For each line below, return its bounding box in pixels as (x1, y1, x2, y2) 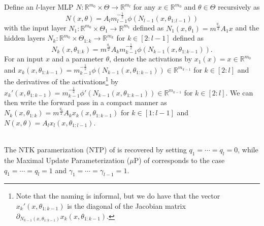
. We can (225, 87, 253, 98)
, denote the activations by (109, 53, 192, 64)
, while (238, 144, 258, 155)
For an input (4, 53, 44, 64)
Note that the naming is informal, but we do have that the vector (16, 190, 220, 201)
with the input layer (4, 22, 67, 33)
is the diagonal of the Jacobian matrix (67, 200, 186, 211)
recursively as (218, 2, 260, 12)
